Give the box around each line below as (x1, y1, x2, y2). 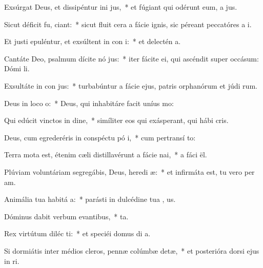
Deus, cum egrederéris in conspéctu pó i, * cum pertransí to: (4, 132, 196, 142)
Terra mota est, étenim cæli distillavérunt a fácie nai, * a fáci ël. (4, 149, 207, 160)
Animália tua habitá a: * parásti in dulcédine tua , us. (4, 194, 176, 204)
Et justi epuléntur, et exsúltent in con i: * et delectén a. (4, 36, 181, 47)
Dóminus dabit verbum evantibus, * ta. (4, 211, 129, 221)
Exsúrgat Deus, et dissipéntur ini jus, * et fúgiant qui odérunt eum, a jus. (4, 2, 237, 12)
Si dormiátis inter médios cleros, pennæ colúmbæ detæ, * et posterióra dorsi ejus (4, 245, 259, 256)
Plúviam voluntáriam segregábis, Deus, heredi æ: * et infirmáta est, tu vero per (4, 166, 255, 177)
